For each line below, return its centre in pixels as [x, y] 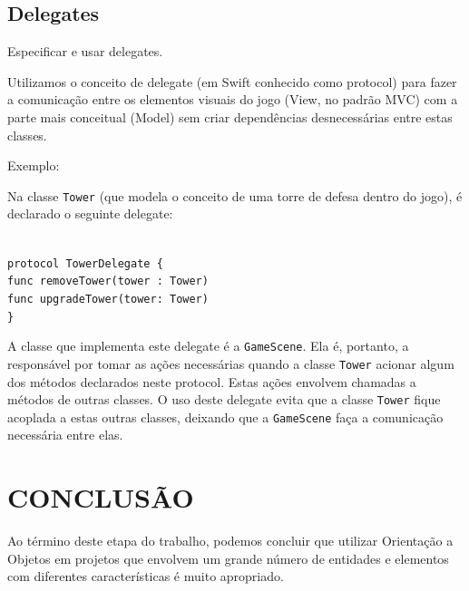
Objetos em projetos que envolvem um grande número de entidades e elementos [228, 558]
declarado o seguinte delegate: [90, 213]
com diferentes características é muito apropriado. [146, 576]
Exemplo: [34, 165]
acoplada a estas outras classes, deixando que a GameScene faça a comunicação [225, 417]
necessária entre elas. [65, 435]
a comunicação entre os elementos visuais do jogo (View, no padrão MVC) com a [233, 99]
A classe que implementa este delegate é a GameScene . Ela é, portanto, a [208, 346]
